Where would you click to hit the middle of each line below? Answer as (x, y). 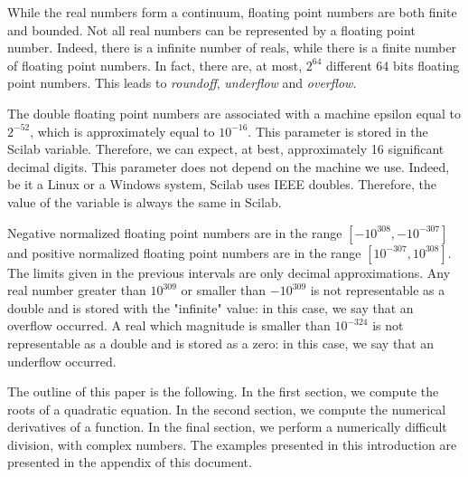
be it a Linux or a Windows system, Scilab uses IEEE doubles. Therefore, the (222, 184)
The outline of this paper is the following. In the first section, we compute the (223, 391)
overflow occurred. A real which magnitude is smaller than (169, 325)
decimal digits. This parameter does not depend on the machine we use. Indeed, (229, 166)
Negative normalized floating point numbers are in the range (175, 232)
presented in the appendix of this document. (130, 462)
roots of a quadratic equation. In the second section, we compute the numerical (227, 409)
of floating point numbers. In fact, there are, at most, (155, 65)
